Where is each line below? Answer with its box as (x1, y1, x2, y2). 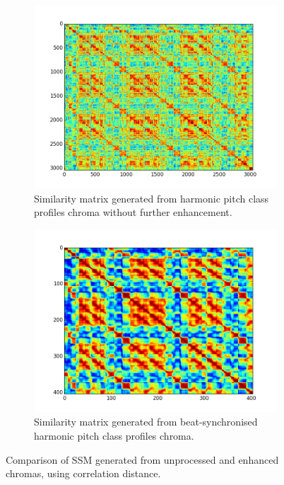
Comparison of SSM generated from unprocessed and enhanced (6, 452, 279, 467)
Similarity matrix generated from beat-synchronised (34, 414, 258, 429)
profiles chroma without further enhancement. (34, 205, 232, 219)
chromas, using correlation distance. (6, 466, 161, 481)
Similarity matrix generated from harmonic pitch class (34, 190, 269, 205)
